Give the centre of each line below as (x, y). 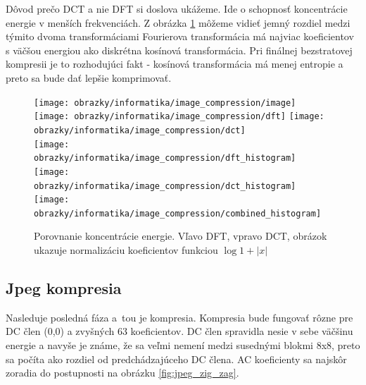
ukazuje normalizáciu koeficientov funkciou (126, 250)
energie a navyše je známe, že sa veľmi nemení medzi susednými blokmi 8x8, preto (183, 345)
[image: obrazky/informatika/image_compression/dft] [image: (179, 117)
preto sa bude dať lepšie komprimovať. (89, 77)
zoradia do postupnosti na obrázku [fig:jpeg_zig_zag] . (122, 373)
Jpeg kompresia (64, 288)
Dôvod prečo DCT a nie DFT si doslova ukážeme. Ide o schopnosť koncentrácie (177, 8)
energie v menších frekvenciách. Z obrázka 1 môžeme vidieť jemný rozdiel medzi (178, 22)
